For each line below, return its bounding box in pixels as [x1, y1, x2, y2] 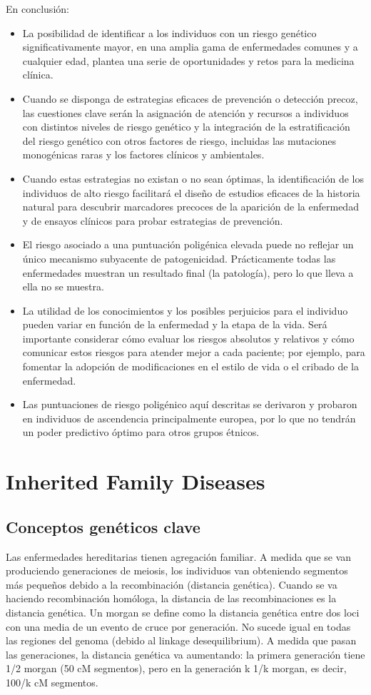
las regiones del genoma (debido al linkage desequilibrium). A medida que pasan [6, 633, 357, 648]
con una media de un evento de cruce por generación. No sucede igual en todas [6, 619, 351, 634]
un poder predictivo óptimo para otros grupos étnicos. [22, 425, 260, 440]
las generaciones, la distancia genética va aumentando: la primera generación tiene [6, 646, 365, 661]
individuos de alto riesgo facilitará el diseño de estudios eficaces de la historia [22, 185, 360, 200]
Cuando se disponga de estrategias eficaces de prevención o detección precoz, [22, 91, 358, 106]
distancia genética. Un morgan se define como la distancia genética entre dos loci [6, 604, 360, 619]
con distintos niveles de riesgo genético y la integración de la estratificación [22, 119, 350, 134]
